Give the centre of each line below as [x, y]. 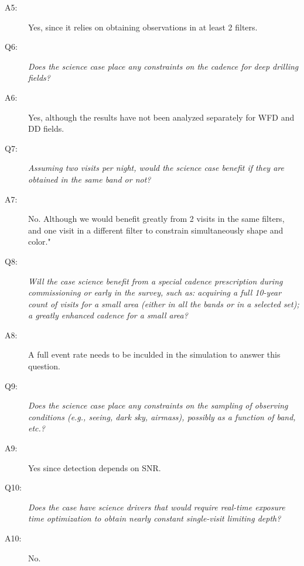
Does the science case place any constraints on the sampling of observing [158, 405]
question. [44, 366]
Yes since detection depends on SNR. [95, 467]
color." [40, 241]
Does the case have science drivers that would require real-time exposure [157, 507]
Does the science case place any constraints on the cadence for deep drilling [163, 66]
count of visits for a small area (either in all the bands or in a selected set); [164, 303]
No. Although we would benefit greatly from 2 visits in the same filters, [156, 219]
